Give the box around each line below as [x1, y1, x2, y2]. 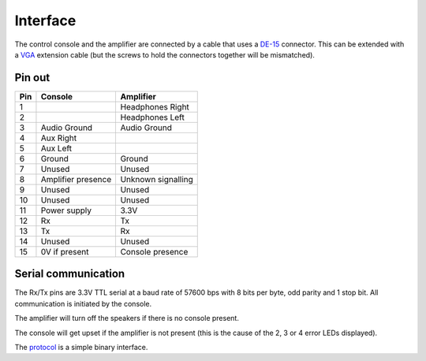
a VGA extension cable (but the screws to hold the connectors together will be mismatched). [14, 50, 316, 59]
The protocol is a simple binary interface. [14, 342, 148, 352]
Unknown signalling [120, 173, 193, 184]
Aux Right [40, 132, 77, 143]
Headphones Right [120, 101, 189, 112]
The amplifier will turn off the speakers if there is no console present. [14, 314, 240, 323]
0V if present [40, 246, 89, 257]
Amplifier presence [40, 173, 112, 184]
